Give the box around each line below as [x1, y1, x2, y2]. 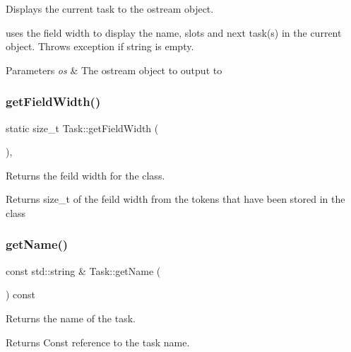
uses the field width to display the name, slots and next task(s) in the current [6, 25, 342, 40]
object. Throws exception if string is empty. [6, 39, 194, 54]
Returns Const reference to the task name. [6, 334, 190, 349]
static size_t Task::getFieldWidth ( [6, 120, 159, 135]
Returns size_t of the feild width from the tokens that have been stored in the [6, 192, 345, 206]
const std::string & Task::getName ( [6, 263, 161, 278]
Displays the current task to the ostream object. [6, 1, 214, 16]
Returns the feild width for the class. [6, 168, 165, 182]
